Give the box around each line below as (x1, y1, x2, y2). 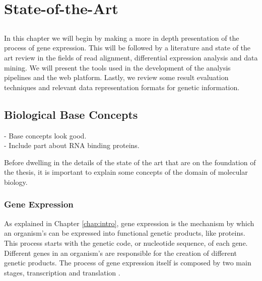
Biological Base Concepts (4, 106, 138, 122)
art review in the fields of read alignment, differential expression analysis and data (4, 52, 258, 62)
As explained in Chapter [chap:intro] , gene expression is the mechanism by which (4, 218, 254, 228)
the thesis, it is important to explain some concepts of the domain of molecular (4, 167, 248, 177)
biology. (4, 176, 28, 187)
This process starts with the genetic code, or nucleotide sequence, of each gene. (4, 237, 248, 248)
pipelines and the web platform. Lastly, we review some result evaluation (4, 72, 229, 83)
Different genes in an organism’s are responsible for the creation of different (4, 247, 237, 258)
